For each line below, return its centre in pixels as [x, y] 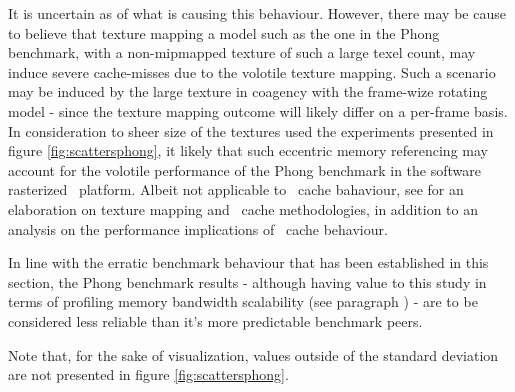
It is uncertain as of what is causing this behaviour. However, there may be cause [257, 13]
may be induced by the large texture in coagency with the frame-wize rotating [248, 91]
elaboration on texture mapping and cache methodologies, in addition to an [243, 208]
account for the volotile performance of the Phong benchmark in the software [244, 169]
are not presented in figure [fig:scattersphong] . [148, 374]
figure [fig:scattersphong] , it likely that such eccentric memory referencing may [248, 150]
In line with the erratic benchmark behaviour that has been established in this [248, 262]
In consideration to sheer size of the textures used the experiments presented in [251, 130]
